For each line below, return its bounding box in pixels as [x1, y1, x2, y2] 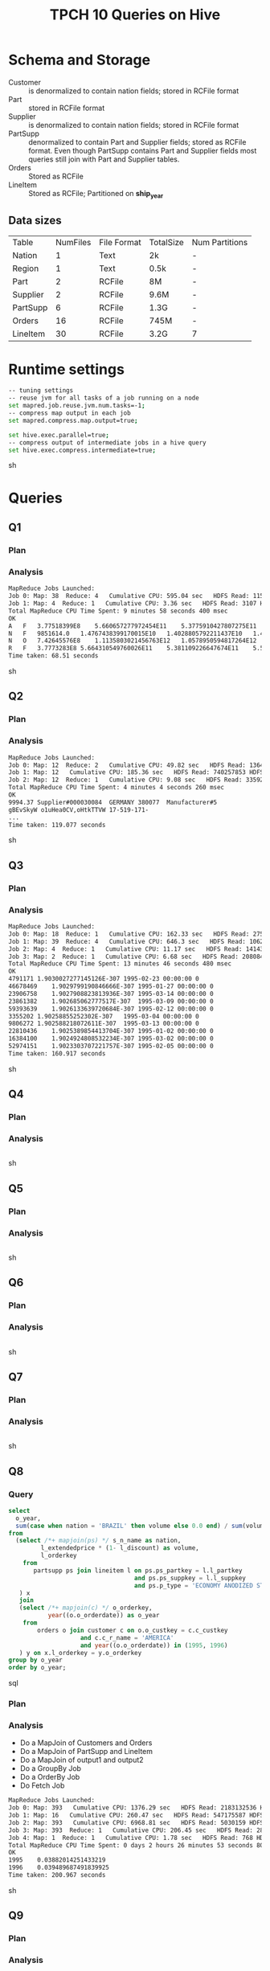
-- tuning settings [8, 387, 74, 395]
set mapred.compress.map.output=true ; [8, 416, 138, 424]
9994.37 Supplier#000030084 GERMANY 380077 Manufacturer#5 [8, 798, 218, 806]
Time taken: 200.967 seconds [8, 1871, 106, 1879]
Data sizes [8, 214, 62, 227]
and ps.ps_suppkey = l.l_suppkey [133, 1574, 247, 1582]
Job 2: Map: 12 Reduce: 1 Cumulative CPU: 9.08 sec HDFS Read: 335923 [8, 776, 268, 785]
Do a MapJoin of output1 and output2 [19, 1755, 144, 1765]
